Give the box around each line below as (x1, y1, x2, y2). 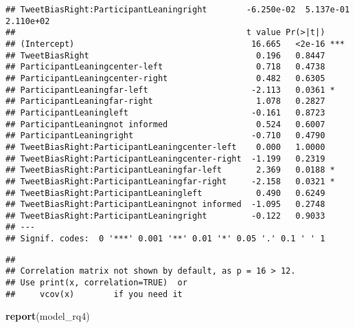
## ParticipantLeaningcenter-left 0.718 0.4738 (5, 62, 325, 72)
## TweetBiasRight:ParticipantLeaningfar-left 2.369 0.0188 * (5, 165, 335, 175)
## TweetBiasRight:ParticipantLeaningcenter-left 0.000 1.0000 (5, 142, 325, 152)
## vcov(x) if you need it (5, 289, 183, 299)
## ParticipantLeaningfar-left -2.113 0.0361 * (5, 85, 335, 95)
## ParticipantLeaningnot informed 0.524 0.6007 (5, 119, 325, 129)
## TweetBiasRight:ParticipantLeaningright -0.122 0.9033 (5, 210, 325, 221)
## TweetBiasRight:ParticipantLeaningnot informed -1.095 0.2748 (5, 199, 325, 210)
